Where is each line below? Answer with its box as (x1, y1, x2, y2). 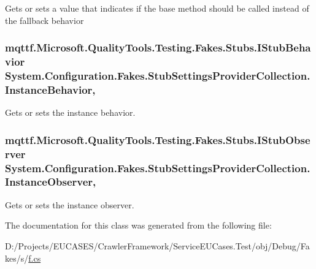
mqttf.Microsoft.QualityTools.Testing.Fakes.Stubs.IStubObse (5, 132, 310, 147)
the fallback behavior (5, 13, 84, 26)
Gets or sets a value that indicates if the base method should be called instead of (5, 2, 309, 14)
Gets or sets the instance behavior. (5, 106, 136, 119)
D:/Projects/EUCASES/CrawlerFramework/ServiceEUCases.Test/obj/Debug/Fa (5, 239, 310, 252)
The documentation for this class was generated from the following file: (5, 219, 272, 232)
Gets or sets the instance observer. (5, 198, 134, 211)
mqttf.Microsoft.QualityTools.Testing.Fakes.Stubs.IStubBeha (5, 40, 311, 55)
